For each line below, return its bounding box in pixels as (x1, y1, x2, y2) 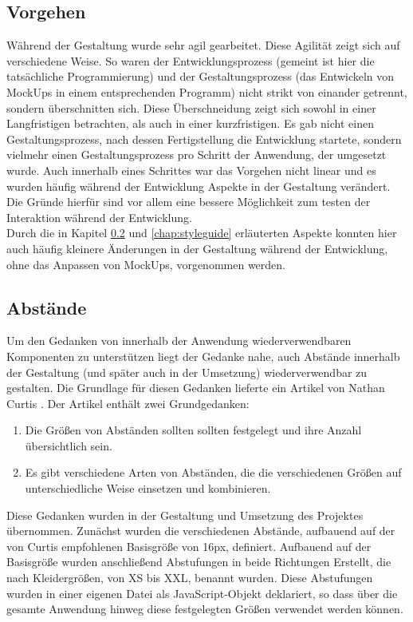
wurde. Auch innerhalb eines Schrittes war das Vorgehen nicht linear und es (6, 161, 376, 178)
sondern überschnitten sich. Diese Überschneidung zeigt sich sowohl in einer (6, 99, 376, 116)
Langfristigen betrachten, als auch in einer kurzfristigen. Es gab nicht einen (6, 115, 374, 132)
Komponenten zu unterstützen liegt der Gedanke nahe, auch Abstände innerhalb (6, 347, 400, 364)
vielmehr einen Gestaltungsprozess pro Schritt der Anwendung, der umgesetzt (6, 146, 387, 163)
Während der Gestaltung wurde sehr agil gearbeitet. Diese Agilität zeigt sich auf (6, 37, 400, 53)
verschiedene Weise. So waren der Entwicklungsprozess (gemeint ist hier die (6, 52, 375, 69)
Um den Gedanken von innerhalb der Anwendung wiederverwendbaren (6, 332, 352, 349)
